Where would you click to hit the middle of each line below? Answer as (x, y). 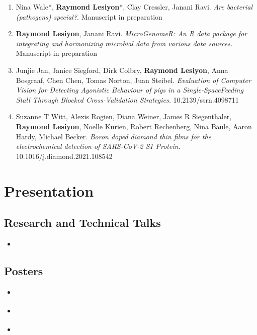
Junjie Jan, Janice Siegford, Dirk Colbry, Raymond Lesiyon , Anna (122, 70)
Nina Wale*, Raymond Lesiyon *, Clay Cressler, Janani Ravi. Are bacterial (134, 7)
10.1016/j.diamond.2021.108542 (64, 156)
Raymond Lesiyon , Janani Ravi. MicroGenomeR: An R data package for (132, 33)
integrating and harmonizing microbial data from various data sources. (124, 43)
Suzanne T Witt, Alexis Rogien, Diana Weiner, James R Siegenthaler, (124, 116)
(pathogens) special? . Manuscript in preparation (89, 16)
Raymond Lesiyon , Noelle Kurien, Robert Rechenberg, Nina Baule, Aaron (134, 126)
